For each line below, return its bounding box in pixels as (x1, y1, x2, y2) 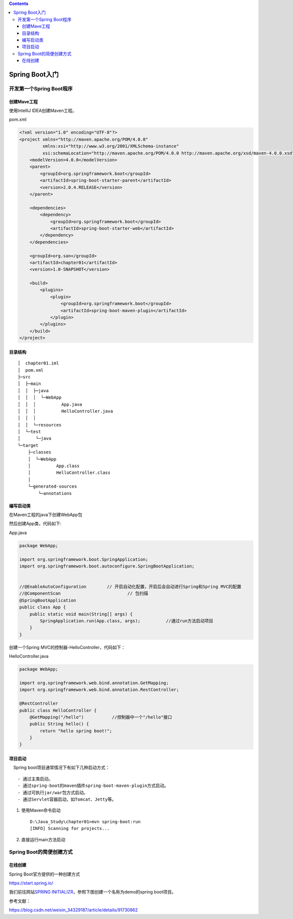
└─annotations (38, 491, 72, 496)
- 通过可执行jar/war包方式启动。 (18, 790, 88, 795)
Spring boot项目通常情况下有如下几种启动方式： (13, 764, 110, 770)
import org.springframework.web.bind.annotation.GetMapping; (19, 680, 169, 686)
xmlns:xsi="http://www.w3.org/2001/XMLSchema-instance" (42, 143, 179, 149)
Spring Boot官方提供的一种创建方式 (9, 871, 80, 877)
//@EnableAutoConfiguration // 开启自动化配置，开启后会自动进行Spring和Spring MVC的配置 (19, 584, 242, 589)
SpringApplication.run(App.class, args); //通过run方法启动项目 (40, 618, 213, 624)
